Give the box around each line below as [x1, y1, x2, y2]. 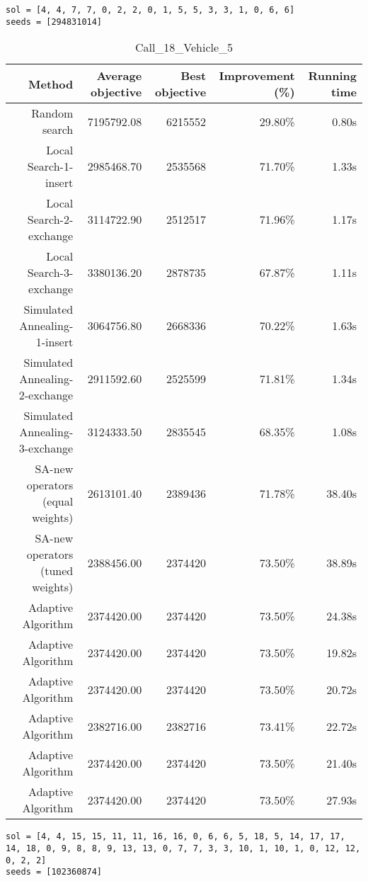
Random [31, 105, 74, 122]
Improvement [219, 67, 295, 84]
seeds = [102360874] [6, 867, 103, 877]
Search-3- [27, 264, 74, 281]
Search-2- [27, 211, 74, 228]
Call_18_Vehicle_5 [134, 39, 234, 56]
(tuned [40, 562, 74, 579]
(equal [42, 493, 74, 510]
